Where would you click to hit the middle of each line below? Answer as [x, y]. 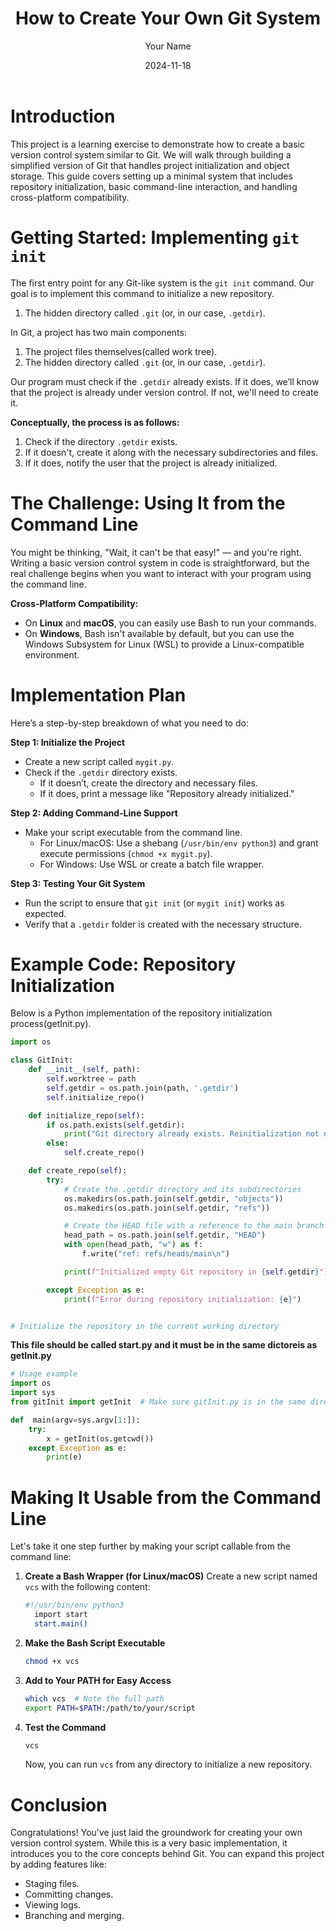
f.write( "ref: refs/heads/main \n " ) [155, 1254]
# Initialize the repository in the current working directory [145, 1326]
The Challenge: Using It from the [148, 503]
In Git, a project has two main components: [98, 332]
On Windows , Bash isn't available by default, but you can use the [159, 633]
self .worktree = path [91, 1079]
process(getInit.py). [51, 1024]
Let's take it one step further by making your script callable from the [150, 1546]
